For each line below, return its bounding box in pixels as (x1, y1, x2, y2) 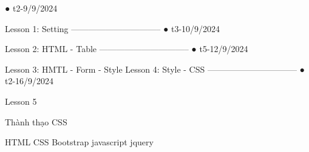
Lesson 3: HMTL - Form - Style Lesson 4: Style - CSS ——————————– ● (5, 62, 305, 75)
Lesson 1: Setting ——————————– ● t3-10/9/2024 (5, 22, 220, 35)
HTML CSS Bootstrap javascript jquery (5, 136, 154, 148)
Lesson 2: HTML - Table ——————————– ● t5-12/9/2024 (5, 42, 248, 55)
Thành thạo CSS (5, 115, 67, 128)
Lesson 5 (5, 94, 37, 107)
